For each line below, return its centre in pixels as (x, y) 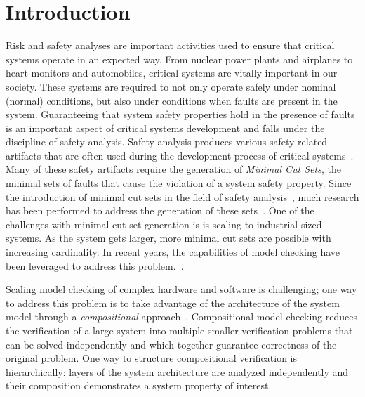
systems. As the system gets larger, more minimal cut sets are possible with (168, 238)
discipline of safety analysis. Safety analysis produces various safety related (167, 142)
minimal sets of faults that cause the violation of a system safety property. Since (179, 183)
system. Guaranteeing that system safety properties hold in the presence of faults (180, 114)
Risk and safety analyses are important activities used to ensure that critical (170, 45)
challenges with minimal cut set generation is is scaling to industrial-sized (164, 224)
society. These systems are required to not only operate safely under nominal (171, 86)
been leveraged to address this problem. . (95, 265)
